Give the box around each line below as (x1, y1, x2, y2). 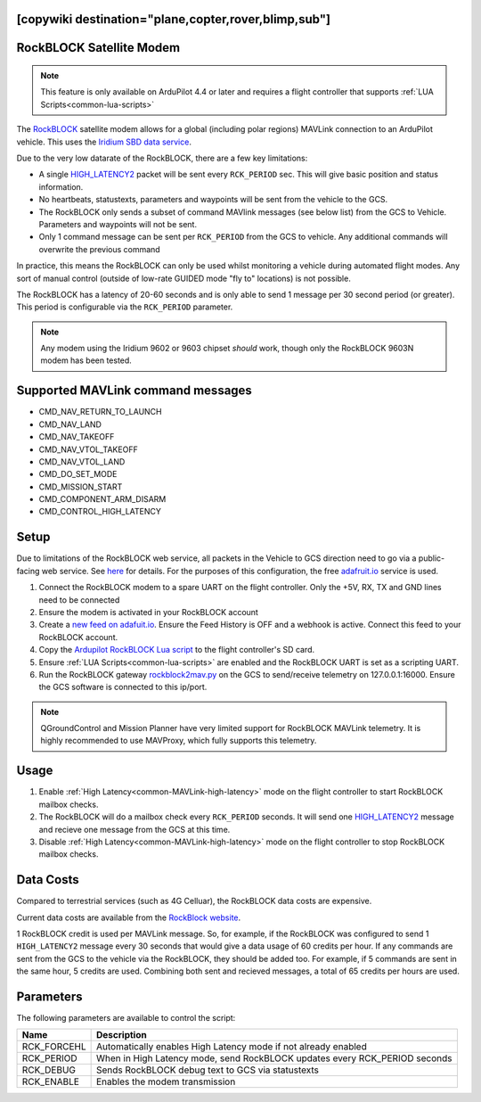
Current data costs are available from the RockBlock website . (16, 912, 241, 923)
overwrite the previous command (38, 243, 160, 254)
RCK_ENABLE (21, 1075, 80, 1088)
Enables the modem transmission (96, 1075, 236, 1088)
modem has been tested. (40, 355, 133, 366)
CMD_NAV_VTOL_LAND (38, 456, 126, 467)
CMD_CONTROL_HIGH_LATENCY (38, 506, 162, 517)
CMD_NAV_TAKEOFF (38, 432, 115, 442)
